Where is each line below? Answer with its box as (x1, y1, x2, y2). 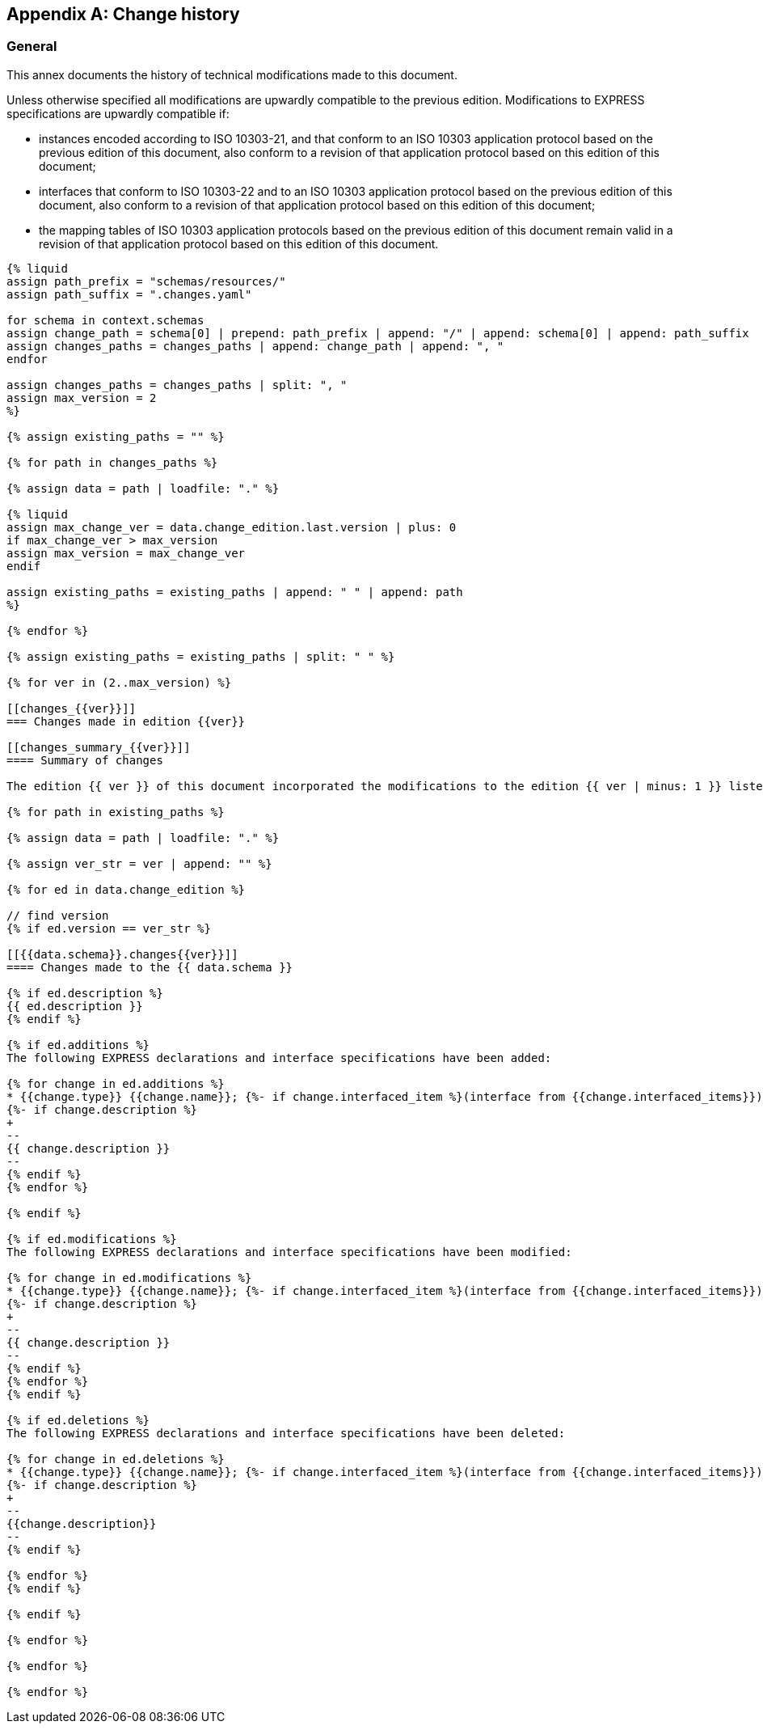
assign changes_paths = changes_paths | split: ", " (6, 378, 348, 391)
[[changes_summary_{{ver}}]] (6, 740, 191, 754)
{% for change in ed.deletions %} (6, 1452, 225, 1466)
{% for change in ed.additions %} (6, 1076, 225, 1090)
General (6, 38, 57, 55)
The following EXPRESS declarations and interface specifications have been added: (6, 1051, 552, 1064)
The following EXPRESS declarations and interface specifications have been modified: (6, 1245, 572, 1258)
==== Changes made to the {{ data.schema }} (6, 960, 293, 974)
